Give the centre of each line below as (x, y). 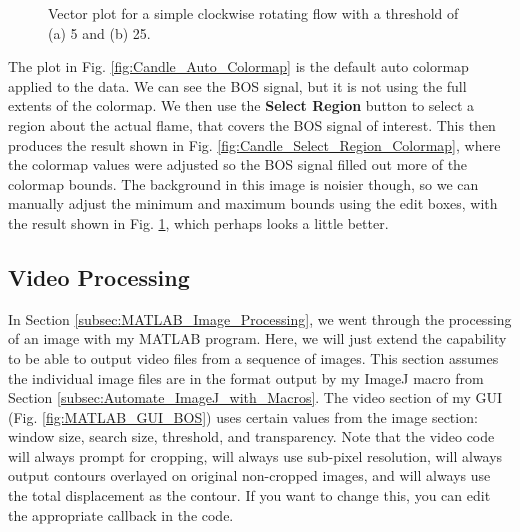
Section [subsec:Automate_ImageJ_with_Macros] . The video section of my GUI (255, 397)
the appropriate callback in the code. (121, 514)
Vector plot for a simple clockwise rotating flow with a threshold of (253, 13)
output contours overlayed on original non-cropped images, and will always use (249, 475)
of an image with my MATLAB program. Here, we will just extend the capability (257, 338)
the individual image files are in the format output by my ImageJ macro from (246, 377)
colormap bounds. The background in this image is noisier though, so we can (243, 183)
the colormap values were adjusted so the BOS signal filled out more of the (238, 164)
